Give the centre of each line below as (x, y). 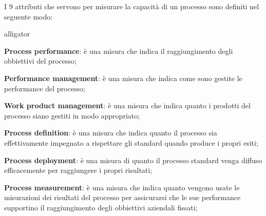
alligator (17, 34)
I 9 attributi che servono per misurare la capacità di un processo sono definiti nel (132, 6)
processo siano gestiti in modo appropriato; (72, 115)
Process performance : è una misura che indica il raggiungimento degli (119, 51)
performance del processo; (45, 88)
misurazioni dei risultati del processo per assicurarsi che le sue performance (122, 197)
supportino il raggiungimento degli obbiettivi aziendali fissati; (101, 207)
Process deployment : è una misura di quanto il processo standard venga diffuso (133, 160)
